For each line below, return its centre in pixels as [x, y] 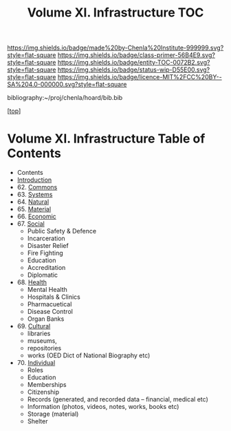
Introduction [34, 180]
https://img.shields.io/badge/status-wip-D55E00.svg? [134, 70]
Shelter [37, 421]
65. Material [34, 209]
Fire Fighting [45, 253]
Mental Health [47, 290]
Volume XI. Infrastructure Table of [106, 139]
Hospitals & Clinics [54, 297]
